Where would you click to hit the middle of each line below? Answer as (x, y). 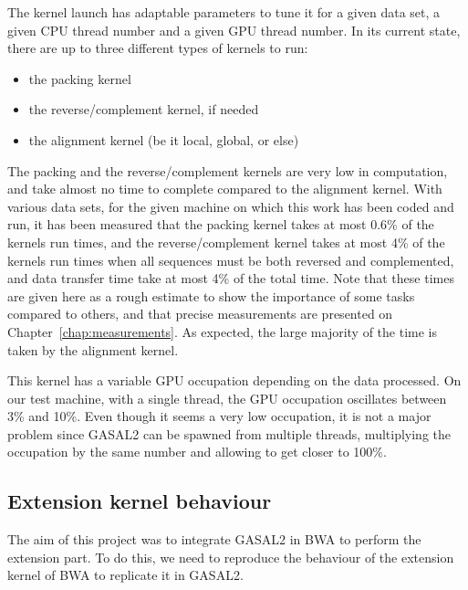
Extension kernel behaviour (140, 501)
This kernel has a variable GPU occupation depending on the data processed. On (234, 380)
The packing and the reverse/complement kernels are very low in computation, (228, 170)
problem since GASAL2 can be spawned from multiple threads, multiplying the (229, 433)
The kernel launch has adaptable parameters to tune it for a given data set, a (224, 12)
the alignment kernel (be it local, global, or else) (164, 139)
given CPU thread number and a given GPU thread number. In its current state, (234, 30)
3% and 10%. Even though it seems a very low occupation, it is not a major (219, 416)
